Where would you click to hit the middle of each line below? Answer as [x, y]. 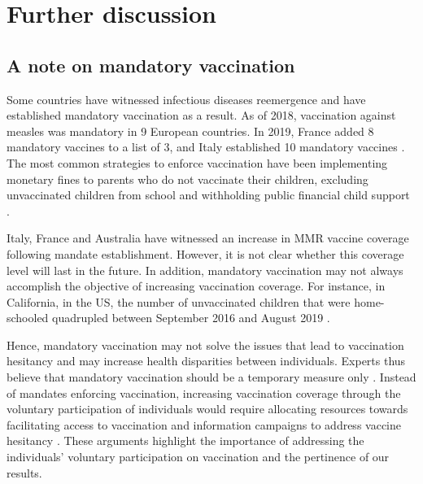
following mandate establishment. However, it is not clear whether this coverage [205, 253]
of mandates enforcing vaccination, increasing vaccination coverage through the [204, 392]
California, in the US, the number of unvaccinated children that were [179, 301]
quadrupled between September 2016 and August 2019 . [191, 318]
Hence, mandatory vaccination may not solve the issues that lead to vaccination [205, 344]
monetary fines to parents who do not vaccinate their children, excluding [188, 179]
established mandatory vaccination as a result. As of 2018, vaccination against [201, 115]
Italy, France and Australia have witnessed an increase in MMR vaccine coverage [208, 238]
